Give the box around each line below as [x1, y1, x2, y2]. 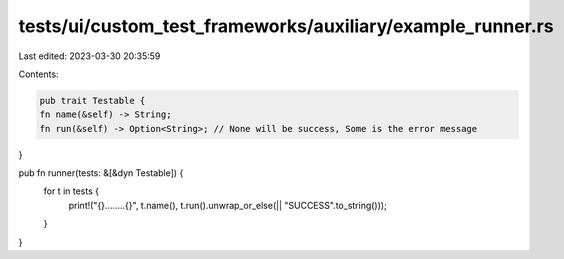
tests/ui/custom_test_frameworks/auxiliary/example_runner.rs [18, 15, 554, 37]
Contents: [18, 68, 59, 80]
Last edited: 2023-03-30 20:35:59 [18, 50, 161, 62]
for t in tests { [43, 185, 100, 197]
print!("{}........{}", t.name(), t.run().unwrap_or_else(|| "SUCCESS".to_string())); [68, 199, 387, 211]
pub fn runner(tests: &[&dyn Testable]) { [18, 167, 184, 179]
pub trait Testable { [39, 95, 146, 106]
